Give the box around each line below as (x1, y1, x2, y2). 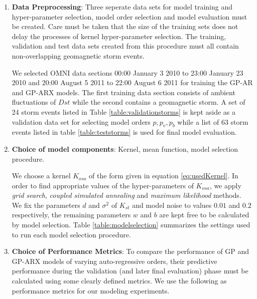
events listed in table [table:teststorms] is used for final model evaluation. (12, 127, 237, 137)
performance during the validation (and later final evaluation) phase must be (12, 265, 248, 276)
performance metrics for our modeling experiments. (12, 285, 170, 295)
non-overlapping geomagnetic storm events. (12, 50, 145, 61)
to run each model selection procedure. (12, 229, 131, 239)
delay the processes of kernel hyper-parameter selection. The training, (12, 31, 226, 41)
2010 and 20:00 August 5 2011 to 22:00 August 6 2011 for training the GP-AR (12, 77, 253, 88)
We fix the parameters (12, 199, 80, 210)
